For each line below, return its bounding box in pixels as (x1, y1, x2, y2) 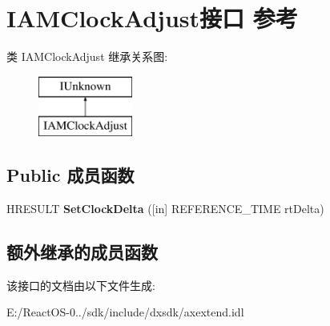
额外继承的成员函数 (6, 239, 158, 264)
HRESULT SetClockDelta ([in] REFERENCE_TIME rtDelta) (6, 200, 324, 217)
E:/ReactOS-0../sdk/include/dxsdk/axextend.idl (6, 304, 244, 320)
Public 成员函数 (6, 163, 135, 187)
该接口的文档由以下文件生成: (6, 276, 155, 293)
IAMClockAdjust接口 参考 (6, 2, 298, 34)
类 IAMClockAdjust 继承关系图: (6, 48, 168, 65)
